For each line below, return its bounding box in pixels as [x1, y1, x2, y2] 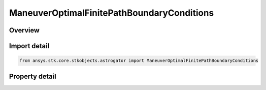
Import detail [9, 42, 49, 50]
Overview [9, 26, 40, 34]
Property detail [9, 72, 57, 81]
